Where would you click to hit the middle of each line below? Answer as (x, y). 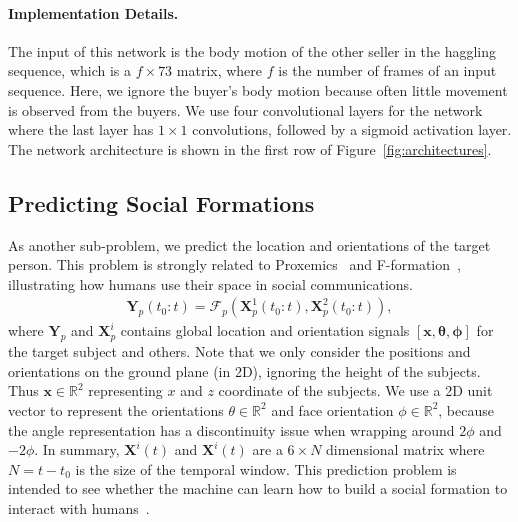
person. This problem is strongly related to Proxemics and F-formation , (234, 264)
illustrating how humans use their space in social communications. (210, 283)
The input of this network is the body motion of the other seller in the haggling (252, 50)
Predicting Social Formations (161, 202)
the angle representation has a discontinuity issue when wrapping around (231, 429)
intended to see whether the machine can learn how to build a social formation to (258, 488)
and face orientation (332, 409)
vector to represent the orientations (116, 409)
